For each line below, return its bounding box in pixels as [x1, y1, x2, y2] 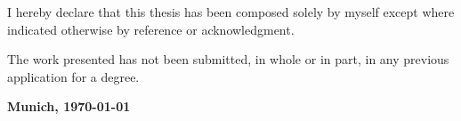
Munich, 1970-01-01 [7, 97, 131, 116]
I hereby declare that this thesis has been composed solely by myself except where [7, 3, 455, 20]
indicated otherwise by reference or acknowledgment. [7, 20, 295, 38]
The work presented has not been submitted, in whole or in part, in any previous [7, 50, 449, 69]
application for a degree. [7, 67, 140, 85]
